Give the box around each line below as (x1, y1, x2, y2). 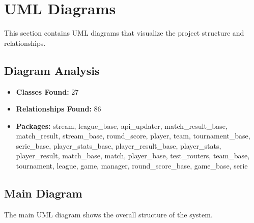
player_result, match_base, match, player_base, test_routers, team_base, (16, 150, 250, 161)
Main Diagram (4, 185, 82, 201)
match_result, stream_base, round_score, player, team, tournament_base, (16, 130, 250, 141)
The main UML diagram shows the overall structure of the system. (4, 209, 213, 219)
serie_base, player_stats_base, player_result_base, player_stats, (16, 140, 221, 151)
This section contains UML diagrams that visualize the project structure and (4, 27, 244, 38)
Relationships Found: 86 (16, 103, 101, 114)
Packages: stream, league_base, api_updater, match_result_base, (16, 120, 228, 131)
